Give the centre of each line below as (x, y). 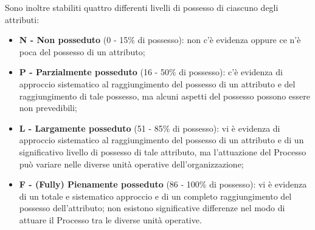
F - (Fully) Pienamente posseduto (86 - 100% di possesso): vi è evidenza (163, 184)
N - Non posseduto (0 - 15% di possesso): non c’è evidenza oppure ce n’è (160, 40)
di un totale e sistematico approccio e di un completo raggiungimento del (155, 196)
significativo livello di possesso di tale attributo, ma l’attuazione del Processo (163, 151)
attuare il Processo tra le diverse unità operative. (110, 219)
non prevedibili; (48, 108)
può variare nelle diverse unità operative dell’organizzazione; (131, 164)
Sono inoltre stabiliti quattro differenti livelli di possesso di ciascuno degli (142, 7)
